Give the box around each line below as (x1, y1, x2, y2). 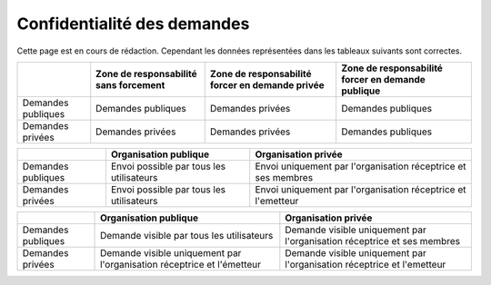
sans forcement (95, 78, 165, 91)
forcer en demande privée (209, 78, 325, 91)
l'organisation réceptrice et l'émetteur (100, 258, 262, 270)
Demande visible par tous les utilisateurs (100, 229, 274, 241)
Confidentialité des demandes (16, 14, 250, 34)
